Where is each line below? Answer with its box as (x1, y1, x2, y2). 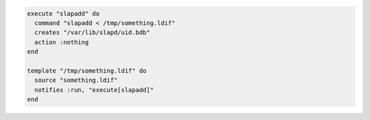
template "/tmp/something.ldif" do (27, 67, 147, 74)
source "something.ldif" (34, 76, 118, 85)
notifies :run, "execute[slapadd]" (34, 86, 154, 93)
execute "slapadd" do (27, 10, 100, 17)
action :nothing (34, 38, 89, 46)
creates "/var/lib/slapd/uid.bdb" (34, 29, 151, 37)
